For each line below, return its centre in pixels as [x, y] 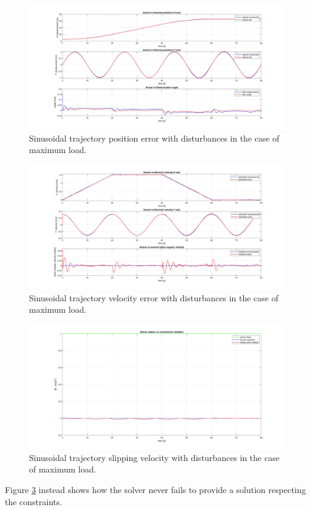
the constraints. [34, 501]
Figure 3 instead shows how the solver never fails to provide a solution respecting [155, 489]
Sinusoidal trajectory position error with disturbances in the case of [154, 138]
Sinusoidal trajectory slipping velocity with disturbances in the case [154, 457]
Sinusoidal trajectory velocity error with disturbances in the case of [154, 297]
